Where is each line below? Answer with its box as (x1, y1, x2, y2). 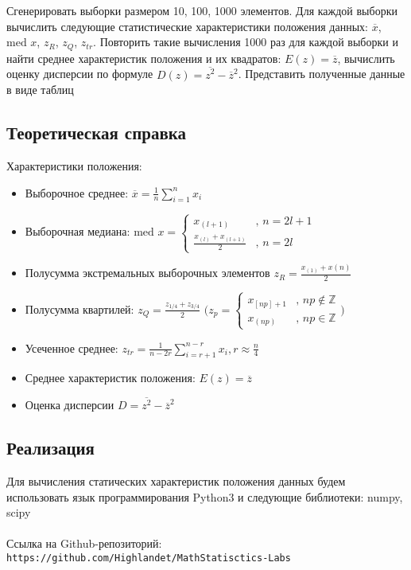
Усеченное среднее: (25, 339, 118, 356)
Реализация (6, 435, 95, 460)
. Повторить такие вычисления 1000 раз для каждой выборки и (93, 33, 398, 50)
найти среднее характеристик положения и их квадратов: (6, 49, 281, 66)
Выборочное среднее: (25, 184, 129, 201)
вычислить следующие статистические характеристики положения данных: (6, 18, 368, 34)
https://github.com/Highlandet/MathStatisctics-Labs (6, 552, 291, 564)
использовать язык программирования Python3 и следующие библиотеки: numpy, (6, 488, 403, 505)
